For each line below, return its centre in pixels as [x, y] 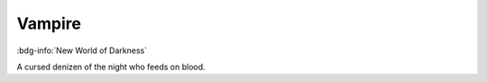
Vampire [49, 23]
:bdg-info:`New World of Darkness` [82, 50]
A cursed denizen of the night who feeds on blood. [111, 67]
